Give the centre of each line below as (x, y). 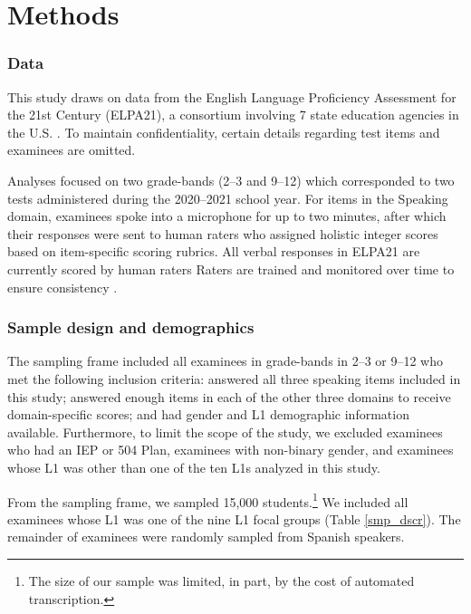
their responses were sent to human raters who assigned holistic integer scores (223, 233)
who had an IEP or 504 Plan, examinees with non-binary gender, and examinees (231, 450)
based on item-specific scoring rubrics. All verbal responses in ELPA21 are (214, 251)
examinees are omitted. (72, 150)
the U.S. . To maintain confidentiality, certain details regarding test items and (224, 132)
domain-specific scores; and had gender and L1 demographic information (208, 414)
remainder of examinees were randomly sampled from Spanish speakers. (206, 537)
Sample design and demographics (131, 327)
